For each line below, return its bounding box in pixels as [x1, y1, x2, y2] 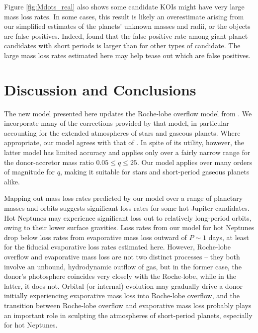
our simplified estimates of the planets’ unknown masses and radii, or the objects [4, 21, 251, 31]
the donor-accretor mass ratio [4, 157, 94, 167]
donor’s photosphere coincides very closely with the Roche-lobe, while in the [4, 271, 236, 281]
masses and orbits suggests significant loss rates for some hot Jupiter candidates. [4, 203, 250, 213]
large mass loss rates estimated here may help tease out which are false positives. [4, 50, 251, 60]
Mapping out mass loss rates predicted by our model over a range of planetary [4, 193, 243, 203]
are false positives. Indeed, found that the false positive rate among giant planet [4, 30, 248, 41]
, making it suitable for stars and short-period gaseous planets [60, 166, 250, 177]
